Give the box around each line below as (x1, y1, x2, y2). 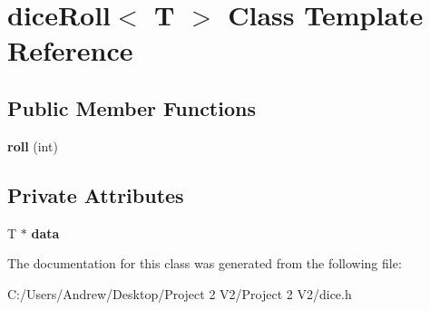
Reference (7, 32, 133, 69)
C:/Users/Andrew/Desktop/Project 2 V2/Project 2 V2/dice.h (7, 284, 352, 303)
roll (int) (7, 136, 58, 155)
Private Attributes (7, 180, 184, 208)
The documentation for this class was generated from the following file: (7, 254, 402, 273)
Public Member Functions (7, 93, 256, 121)
